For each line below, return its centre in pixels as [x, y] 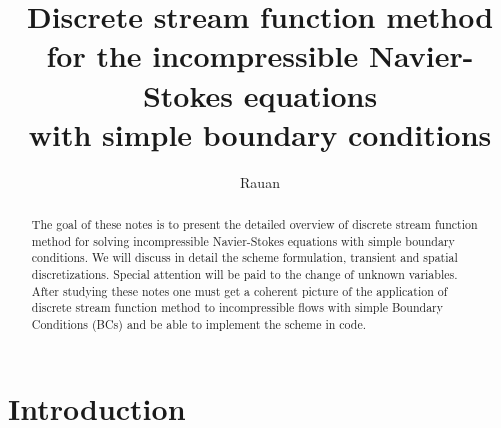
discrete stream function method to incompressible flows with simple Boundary [237, 307]
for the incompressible [202, 55]
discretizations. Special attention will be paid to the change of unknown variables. [244, 274]
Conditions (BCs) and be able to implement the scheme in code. [199, 324]
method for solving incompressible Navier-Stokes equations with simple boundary [243, 240]
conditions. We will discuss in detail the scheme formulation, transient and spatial [244, 257]
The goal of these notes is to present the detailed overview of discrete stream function [254, 224]
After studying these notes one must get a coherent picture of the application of [239, 290]
